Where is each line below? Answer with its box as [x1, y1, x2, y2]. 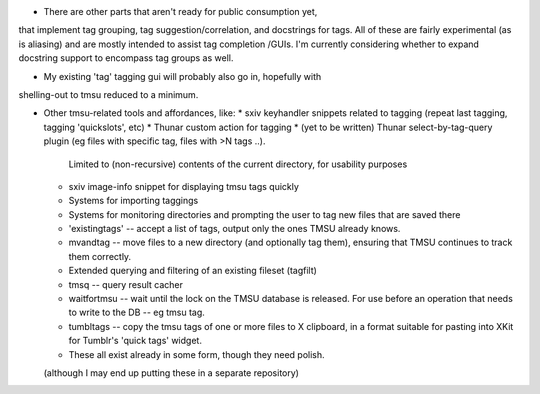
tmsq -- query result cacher [68, 278, 184, 290]
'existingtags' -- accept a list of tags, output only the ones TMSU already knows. [68, 223, 401, 235]
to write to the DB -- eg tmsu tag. [68, 306, 205, 319]
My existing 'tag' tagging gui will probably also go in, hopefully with [43, 70, 322, 82]
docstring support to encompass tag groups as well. [18, 52, 234, 64]
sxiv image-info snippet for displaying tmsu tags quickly [68, 180, 300, 192]
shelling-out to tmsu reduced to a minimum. [18, 88, 199, 100]
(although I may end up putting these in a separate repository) [43, 366, 300, 379]
